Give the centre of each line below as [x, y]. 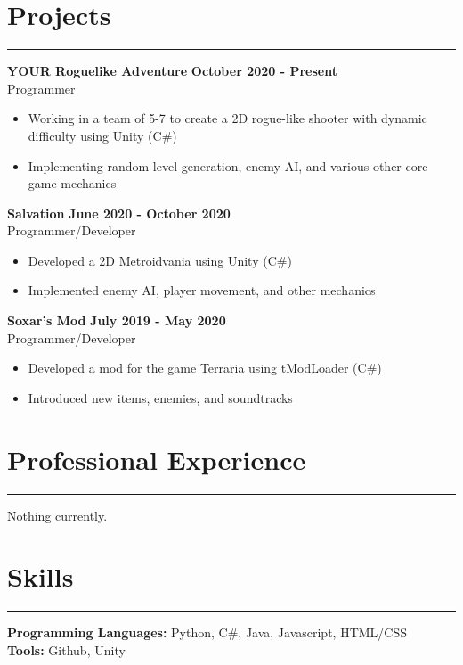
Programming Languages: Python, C [118, 632]
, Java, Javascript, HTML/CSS [323, 632]
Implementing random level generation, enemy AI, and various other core [228, 165]
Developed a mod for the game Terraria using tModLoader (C [197, 368]
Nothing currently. [57, 515]
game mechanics [72, 183]
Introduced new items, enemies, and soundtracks [160, 397]
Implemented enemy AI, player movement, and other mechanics [202, 290]
